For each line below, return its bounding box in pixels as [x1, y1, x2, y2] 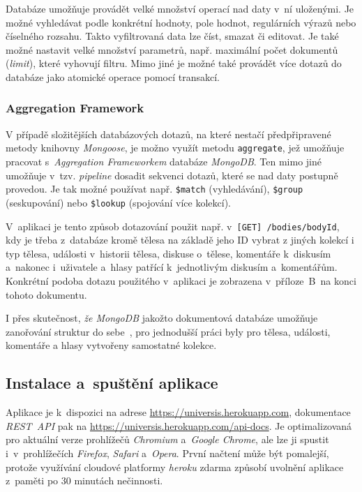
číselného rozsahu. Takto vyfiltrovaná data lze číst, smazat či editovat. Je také [6, 29, 339, 43]
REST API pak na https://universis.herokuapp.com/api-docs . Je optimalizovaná [6, 418, 352, 433]
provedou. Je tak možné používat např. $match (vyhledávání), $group [6, 181, 303, 196]
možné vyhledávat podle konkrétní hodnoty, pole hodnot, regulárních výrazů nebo [6, 15, 356, 29]
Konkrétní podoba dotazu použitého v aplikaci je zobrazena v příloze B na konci [6, 273, 356, 288]
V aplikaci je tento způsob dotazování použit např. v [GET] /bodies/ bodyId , [6, 218, 340, 233]
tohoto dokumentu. [6, 287, 87, 301]
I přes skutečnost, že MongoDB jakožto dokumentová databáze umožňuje [6, 311, 318, 325]
